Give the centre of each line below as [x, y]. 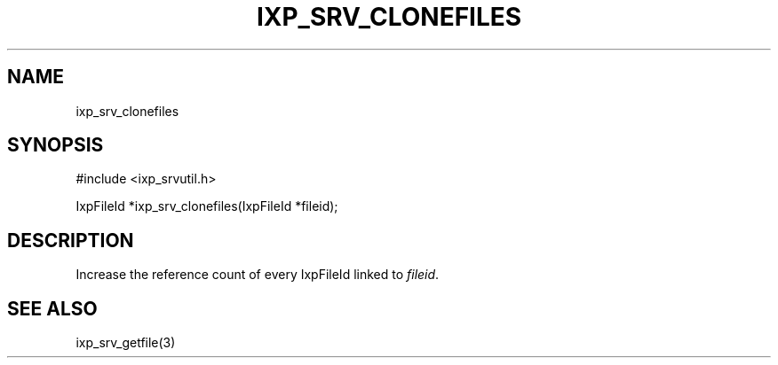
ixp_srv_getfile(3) [126, 343]
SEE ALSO [52, 308]
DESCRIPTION [71, 240]
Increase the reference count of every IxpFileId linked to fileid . [258, 275]
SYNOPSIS [56, 145]
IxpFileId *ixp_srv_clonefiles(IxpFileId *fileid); [207, 206]
